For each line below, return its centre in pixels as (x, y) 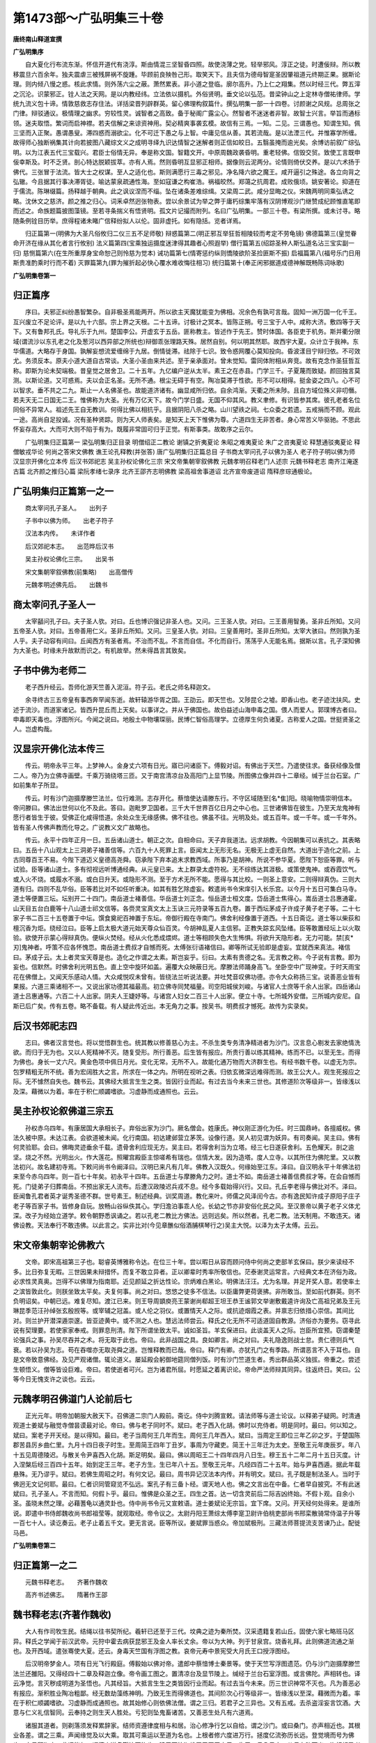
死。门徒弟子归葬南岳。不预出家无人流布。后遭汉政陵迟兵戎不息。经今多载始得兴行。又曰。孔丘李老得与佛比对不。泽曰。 (187, 1186)
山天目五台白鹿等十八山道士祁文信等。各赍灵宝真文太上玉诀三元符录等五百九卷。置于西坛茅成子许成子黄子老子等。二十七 (187, 908)
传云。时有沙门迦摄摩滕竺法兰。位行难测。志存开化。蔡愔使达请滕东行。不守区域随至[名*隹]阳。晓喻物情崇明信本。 (190, 798)
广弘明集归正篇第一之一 (63, 491)
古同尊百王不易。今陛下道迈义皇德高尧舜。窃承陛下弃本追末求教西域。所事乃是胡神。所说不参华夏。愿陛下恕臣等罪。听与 (187, 859)
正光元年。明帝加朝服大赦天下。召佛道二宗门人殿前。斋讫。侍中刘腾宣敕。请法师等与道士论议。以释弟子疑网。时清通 (193, 1415)
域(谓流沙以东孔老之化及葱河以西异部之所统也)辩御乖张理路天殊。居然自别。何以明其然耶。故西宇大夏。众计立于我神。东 (186, 341)
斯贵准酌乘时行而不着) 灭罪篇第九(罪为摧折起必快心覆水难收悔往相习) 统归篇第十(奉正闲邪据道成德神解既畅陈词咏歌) (179, 263)
